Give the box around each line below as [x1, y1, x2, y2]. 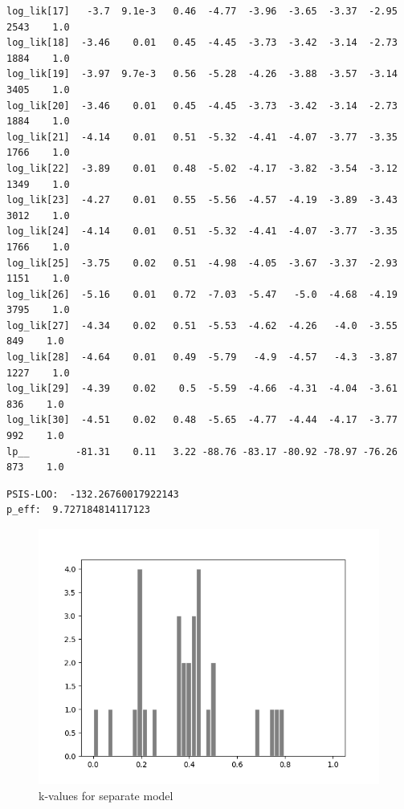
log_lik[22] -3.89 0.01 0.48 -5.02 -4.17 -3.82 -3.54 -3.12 [6, 162, 398, 174]
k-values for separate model [39, 787, 173, 803]
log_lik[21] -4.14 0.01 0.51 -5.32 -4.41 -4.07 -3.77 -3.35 [6, 131, 398, 143]
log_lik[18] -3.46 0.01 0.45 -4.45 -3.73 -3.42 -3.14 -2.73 [6, 37, 398, 49]
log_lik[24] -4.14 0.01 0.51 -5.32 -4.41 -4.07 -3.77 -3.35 [6, 226, 398, 238]
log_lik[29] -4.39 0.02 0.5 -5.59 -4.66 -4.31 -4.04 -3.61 [6, 383, 398, 395]
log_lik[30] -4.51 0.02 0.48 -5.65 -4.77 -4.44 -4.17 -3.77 [6, 414, 398, 426]
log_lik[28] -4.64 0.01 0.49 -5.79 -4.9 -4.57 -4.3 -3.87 [6, 352, 398, 364]
